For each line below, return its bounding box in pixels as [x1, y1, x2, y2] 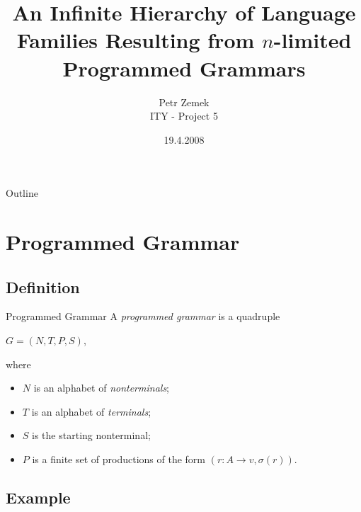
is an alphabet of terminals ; [31, 404, 151, 419]
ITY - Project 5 [150, 108, 218, 123]
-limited [273, 25, 352, 55]
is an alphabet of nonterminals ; [33, 380, 170, 395]
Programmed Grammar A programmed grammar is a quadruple [6, 309, 280, 324]
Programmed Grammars [62, 53, 306, 82]
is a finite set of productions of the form [32, 452, 205, 467]
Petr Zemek [159, 94, 210, 109]
